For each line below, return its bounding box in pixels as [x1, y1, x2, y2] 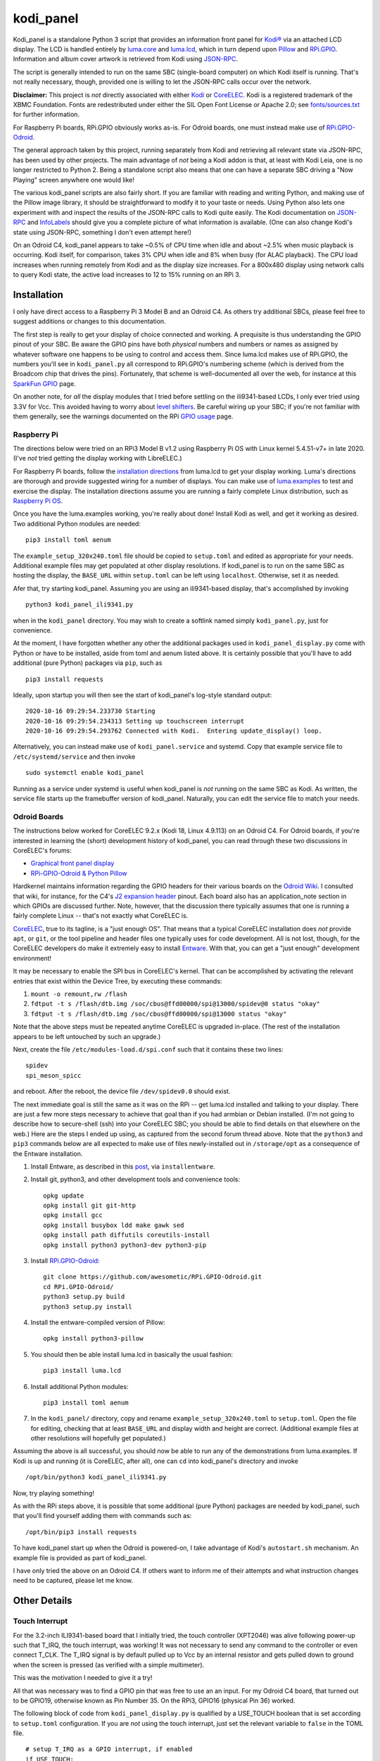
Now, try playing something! [13, 1488, 94, 1497]
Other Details [13, 1595, 72, 1607]
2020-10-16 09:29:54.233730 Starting [25, 707, 156, 715]
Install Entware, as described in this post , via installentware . [30, 1162, 216, 1171]
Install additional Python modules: [30, 1382, 129, 1390]
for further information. [13, 110, 80, 119]
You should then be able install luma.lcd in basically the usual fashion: [30, 1350, 234, 1359]
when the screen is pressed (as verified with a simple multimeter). [13, 1660, 205, 1669]
